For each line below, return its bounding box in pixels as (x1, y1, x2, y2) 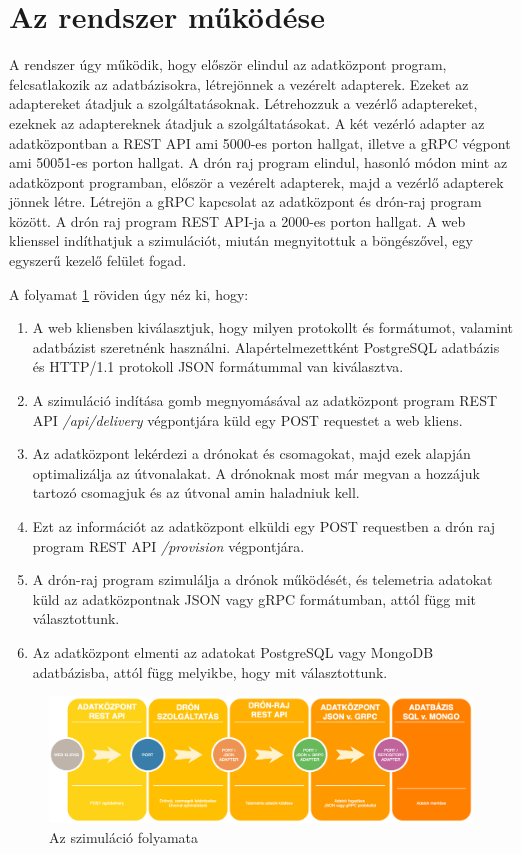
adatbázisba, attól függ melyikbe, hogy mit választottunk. (32, 661, 388, 682)
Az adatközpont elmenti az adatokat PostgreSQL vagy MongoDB (32, 641, 434, 662)
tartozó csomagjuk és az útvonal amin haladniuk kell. (32, 482, 360, 503)
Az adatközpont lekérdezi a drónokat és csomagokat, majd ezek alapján (32, 443, 471, 464)
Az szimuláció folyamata (49, 826, 199, 847)
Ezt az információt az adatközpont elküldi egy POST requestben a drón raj (32, 516, 496, 536)
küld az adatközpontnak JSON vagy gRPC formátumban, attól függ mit (32, 588, 477, 609)
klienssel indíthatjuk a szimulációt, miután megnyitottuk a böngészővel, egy (9, 230, 473, 251)
